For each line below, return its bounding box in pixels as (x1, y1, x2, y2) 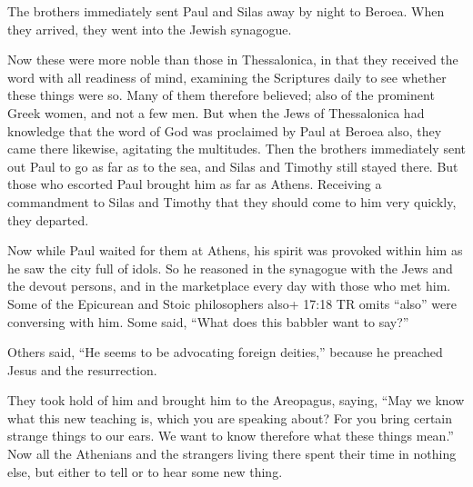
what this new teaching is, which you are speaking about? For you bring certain (7, 408, 453, 427)
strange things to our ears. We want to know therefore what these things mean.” (7, 426, 454, 445)
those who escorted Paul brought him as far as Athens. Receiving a (7, 174, 382, 194)
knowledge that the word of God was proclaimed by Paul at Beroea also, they (7, 121, 442, 140)
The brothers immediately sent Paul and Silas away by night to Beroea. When (7, 2, 445, 20)
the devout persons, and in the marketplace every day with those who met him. (7, 276, 451, 295)
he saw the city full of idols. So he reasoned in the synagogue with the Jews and (7, 258, 453, 277)
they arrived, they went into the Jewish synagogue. (7, 19, 292, 38)
